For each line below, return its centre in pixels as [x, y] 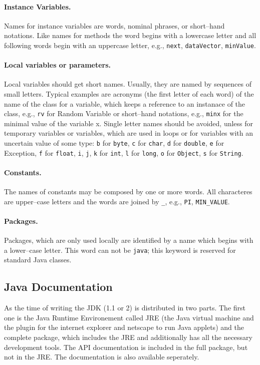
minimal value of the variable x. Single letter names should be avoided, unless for [129, 123]
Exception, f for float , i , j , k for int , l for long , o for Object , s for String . [124, 152]
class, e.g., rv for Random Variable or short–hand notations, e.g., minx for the [124, 113]
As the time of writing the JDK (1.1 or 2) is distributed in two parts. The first [125, 308]
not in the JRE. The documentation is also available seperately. [102, 357]
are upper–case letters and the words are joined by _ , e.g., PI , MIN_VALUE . [117, 201]
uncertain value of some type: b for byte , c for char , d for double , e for [114, 143]
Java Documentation [58, 287]
